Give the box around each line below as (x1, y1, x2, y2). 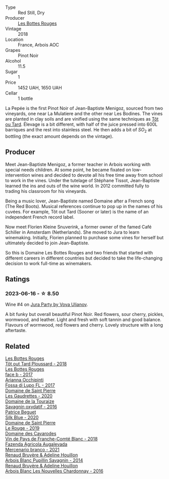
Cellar (5, 90, 18, 96)
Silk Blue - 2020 (5, 414, 39, 420)
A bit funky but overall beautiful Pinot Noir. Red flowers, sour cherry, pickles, (5, 311, 164, 317)
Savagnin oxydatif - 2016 (5, 404, 57, 410)
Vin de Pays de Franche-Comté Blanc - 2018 (5, 436, 98, 442)
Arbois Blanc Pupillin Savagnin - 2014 (5, 457, 83, 463)
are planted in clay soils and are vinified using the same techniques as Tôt (5, 116, 159, 122)
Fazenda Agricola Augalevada (5, 441, 68, 447)
